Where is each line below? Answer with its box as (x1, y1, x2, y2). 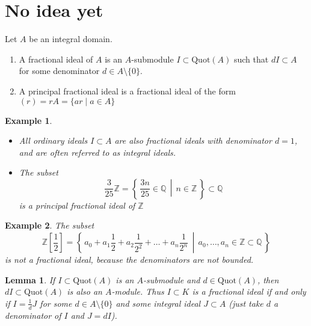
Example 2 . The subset (5, 219, 94, 232)
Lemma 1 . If (5, 273, 55, 286)
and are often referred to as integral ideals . (19, 146, 176, 158)
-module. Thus (111, 285, 164, 298)
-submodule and (143, 273, 200, 286)
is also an (67, 285, 102, 298)
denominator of (5, 309, 61, 321)
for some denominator (19, 64, 100, 77)
